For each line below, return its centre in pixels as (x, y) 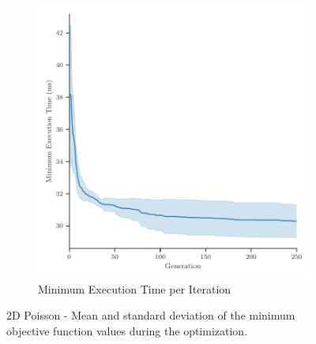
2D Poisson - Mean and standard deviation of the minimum (151, 315)
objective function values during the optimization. (127, 330)
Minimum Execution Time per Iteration (135, 288)
